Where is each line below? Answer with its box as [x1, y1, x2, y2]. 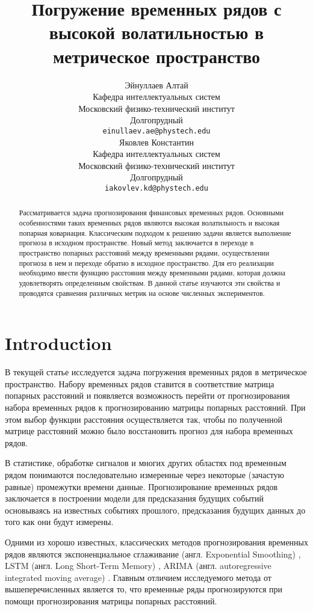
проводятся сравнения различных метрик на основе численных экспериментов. [19, 287, 265, 298]
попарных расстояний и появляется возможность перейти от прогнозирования [5, 389, 290, 402]
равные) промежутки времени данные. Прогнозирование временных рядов [5, 480, 278, 493]
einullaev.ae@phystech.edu [102, 126, 211, 135]
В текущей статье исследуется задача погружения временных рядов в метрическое [5, 366, 307, 378]
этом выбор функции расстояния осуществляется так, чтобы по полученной [5, 413, 282, 425]
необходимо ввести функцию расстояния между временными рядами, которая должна [19, 268, 285, 278]
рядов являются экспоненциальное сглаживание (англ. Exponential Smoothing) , [5, 547, 301, 560]
